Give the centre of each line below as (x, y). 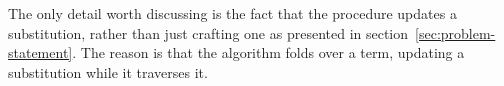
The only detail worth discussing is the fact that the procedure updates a (232, 13)
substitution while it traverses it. (108, 71)
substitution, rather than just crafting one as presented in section (208, 32)
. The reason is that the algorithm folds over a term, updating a (268, 52)
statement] (40, 52)
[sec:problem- (455, 32)
